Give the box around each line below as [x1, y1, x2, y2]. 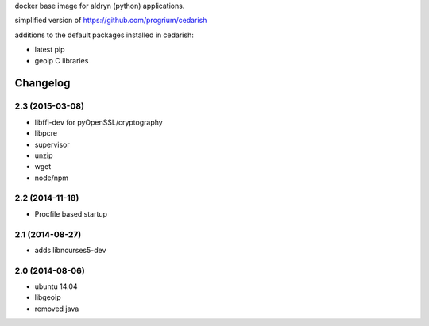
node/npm [34, 173, 69, 182]
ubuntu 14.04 [34, 282, 79, 291]
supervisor [34, 140, 71, 149]
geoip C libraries [34, 56, 89, 65]
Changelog [14, 76, 71, 90]
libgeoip [34, 293, 61, 302]
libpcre [34, 128, 58, 138]
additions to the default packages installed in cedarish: [14, 30, 194, 40]
